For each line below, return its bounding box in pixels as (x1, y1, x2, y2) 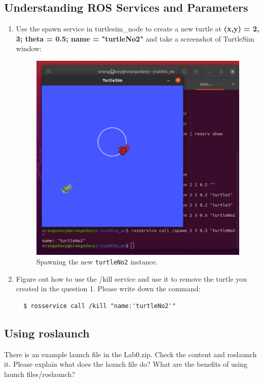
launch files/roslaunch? (4, 369, 75, 379)
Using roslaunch (4, 325, 90, 341)
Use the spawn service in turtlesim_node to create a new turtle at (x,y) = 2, (16, 23, 259, 34)
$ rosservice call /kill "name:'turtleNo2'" (23, 302, 176, 310)
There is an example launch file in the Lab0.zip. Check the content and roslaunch (4, 349, 257, 359)
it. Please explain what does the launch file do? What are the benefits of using (4, 359, 248, 369)
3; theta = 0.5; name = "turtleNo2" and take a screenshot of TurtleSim (16, 33, 254, 44)
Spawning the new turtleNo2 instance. (36, 256, 158, 267)
